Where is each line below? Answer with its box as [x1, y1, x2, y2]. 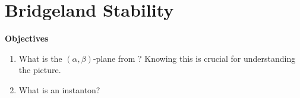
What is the [18, 52, 62, 64]
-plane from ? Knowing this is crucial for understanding [93, 52, 296, 64]
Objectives [5, 32, 49, 45]
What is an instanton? [18, 83, 100, 96]
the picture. [18, 64, 61, 76]
